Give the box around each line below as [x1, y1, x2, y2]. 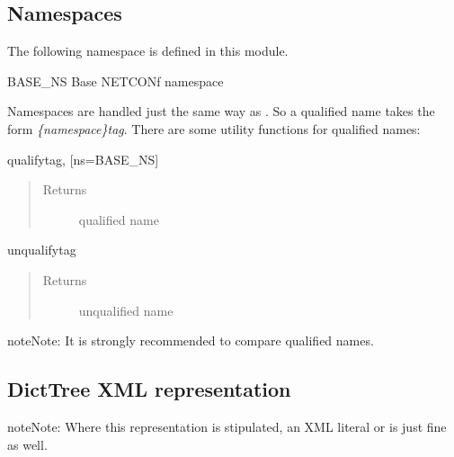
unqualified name [78, 300, 174, 319]
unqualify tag [7, 240, 76, 259]
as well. [7, 435, 48, 453]
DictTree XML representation [7, 375, 291, 403]
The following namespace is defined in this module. [7, 41, 289, 60]
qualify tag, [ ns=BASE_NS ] [7, 149, 159, 168]
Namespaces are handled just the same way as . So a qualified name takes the [7, 102, 435, 121]
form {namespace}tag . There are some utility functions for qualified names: [7, 119, 421, 138]
